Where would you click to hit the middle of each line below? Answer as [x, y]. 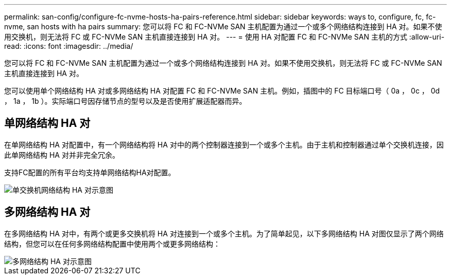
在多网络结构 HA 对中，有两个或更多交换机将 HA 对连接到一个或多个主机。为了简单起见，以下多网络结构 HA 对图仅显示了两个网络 [224, 233]
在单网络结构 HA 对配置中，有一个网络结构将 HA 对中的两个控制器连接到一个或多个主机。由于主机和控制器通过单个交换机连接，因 [224, 144]
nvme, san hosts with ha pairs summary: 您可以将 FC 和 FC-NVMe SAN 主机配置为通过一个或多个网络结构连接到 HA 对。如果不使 [223, 26]
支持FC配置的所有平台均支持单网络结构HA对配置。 [90, 172]
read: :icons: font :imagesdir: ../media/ [69, 46]
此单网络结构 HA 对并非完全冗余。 [62, 155]
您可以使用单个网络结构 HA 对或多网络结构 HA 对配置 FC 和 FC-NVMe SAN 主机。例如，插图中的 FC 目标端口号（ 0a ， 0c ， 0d [222, 91]
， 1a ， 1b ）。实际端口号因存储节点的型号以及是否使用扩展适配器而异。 [125, 101]
